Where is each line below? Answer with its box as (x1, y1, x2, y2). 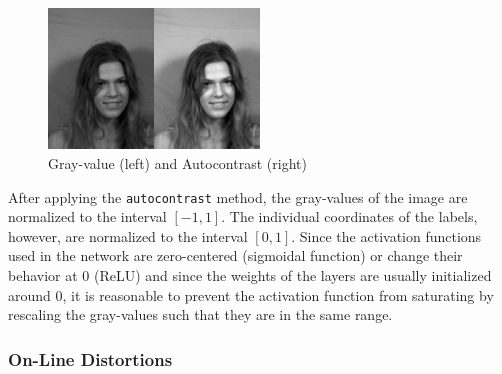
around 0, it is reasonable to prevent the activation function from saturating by (8, 284, 494, 305)
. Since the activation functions (291, 225, 482, 246)
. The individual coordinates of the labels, (221, 206, 478, 227)
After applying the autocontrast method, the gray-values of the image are (8, 186, 468, 207)
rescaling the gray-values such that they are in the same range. (8, 304, 393, 325)
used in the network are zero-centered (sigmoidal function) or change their (8, 245, 463, 266)
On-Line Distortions (8, 346, 173, 371)
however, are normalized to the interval (8, 225, 248, 246)
